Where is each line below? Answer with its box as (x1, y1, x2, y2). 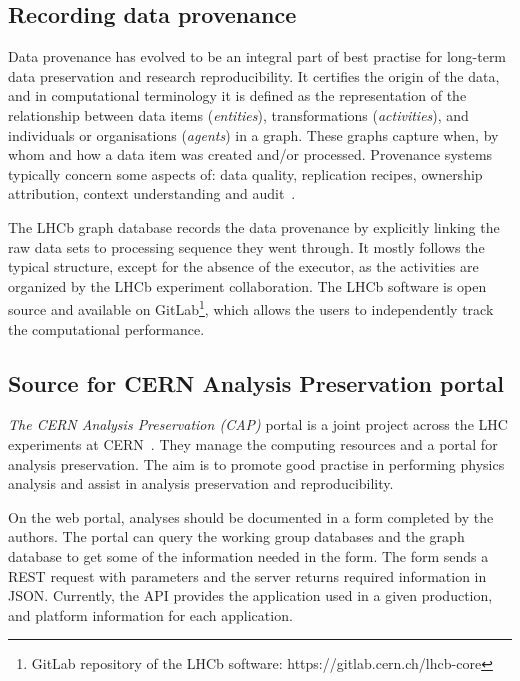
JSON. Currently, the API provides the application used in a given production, (8, 585, 493, 606)
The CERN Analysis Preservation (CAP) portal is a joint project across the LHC (8, 414, 508, 435)
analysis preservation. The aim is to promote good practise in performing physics (8, 453, 505, 474)
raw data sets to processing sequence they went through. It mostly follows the (8, 236, 485, 257)
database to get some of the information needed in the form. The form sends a (8, 545, 489, 566)
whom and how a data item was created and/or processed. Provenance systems (8, 144, 493, 165)
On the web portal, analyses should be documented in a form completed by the (8, 506, 494, 527)
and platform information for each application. (8, 604, 293, 625)
